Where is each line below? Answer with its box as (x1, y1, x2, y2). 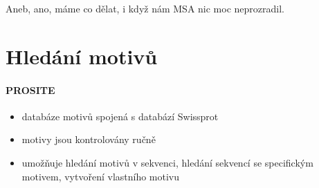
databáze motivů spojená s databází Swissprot (21, 109, 219, 123)
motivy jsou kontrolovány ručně (21, 132, 156, 147)
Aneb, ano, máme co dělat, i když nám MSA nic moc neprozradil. (6, 1, 284, 15)
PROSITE (6, 82, 55, 97)
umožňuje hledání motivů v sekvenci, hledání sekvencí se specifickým (21, 155, 313, 169)
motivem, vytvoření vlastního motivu (21, 169, 180, 183)
